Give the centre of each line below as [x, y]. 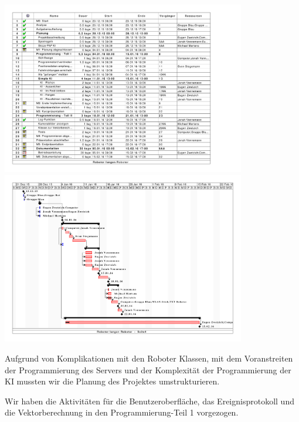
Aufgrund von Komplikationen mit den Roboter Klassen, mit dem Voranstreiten [149, 358]
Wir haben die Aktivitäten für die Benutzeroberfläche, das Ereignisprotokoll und [149, 401]
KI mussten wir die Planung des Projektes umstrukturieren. [112, 381]
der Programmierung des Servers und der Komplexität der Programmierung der [148, 369]
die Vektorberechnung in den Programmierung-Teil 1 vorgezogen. [122, 412]
